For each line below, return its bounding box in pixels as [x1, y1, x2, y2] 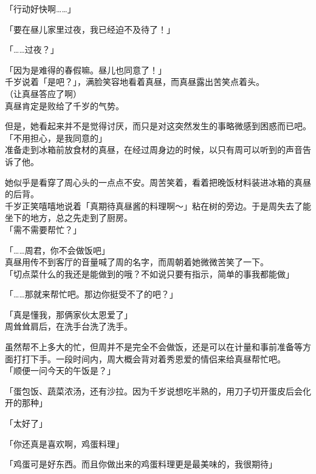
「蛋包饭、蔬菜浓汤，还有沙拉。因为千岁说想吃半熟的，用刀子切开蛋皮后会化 [5, 384, 311, 397]
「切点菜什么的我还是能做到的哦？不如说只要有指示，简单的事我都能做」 [5, 267, 294, 280]
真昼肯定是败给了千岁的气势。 [5, 99, 124, 112]
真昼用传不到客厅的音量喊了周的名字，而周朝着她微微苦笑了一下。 [5, 256, 269, 268]
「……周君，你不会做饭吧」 [5, 243, 110, 256]
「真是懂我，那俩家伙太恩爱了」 [5, 308, 132, 320]
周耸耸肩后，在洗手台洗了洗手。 [5, 320, 132, 333]
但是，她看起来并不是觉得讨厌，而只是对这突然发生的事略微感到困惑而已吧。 [5, 120, 311, 132]
